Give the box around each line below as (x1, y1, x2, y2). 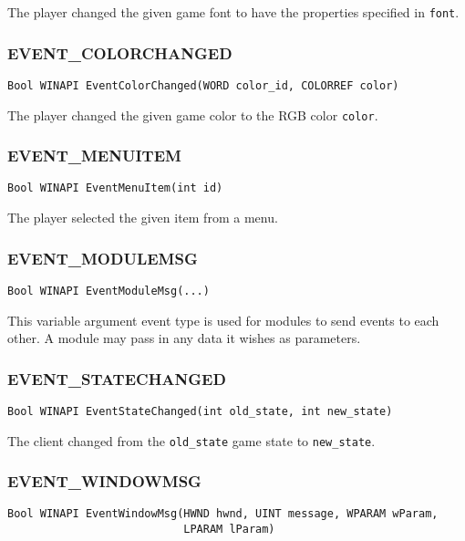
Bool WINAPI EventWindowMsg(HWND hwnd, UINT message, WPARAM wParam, (7, 507, 439, 521)
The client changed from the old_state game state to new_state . (7, 431, 376, 450)
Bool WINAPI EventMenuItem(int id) (7, 182, 223, 195)
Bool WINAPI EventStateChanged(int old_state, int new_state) (7, 404, 393, 418)
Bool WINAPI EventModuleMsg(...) (7, 284, 210, 297)
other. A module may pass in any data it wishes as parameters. (7, 328, 361, 348)
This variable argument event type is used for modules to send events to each (7, 310, 439, 329)
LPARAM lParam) (183, 523, 275, 536)
